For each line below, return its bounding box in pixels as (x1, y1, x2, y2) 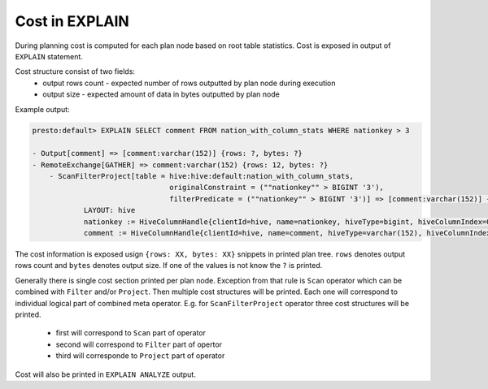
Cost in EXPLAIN (15, 12, 129, 30)
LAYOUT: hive (83, 205, 136, 215)
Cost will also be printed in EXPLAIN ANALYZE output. (15, 370, 197, 379)
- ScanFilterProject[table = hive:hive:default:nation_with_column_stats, (49, 171, 354, 181)
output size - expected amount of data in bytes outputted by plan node (42, 89, 280, 99)
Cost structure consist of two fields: (15, 67, 136, 76)
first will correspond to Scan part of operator (55, 328, 207, 338)
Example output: (15, 104, 70, 114)
